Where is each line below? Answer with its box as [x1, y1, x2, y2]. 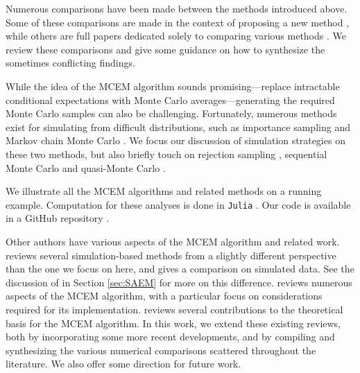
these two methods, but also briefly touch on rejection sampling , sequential [6, 146, 327, 161]
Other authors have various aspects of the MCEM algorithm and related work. [6, 234, 340, 248]
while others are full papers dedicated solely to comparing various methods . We [6, 28, 346, 43]
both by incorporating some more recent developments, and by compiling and [6, 329, 335, 344]
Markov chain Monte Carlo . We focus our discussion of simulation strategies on [6, 133, 345, 148]
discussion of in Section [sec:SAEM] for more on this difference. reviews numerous [6, 275, 352, 289]
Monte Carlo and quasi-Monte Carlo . [6, 160, 166, 175]
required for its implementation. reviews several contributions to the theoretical [6, 302, 343, 316]
